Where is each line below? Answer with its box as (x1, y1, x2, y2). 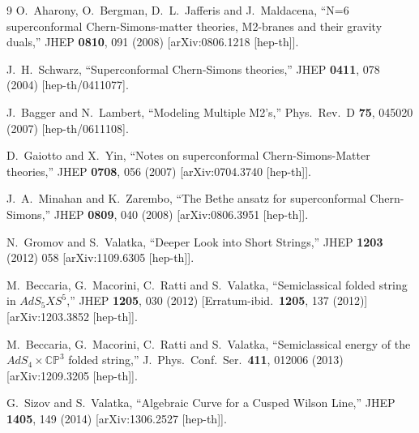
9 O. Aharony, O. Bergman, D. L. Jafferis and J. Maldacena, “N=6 (6, 2, 349, 18)
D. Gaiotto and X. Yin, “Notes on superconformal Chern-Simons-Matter (6, 147, 370, 164)
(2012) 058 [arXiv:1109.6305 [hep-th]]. (6, 249, 195, 266)
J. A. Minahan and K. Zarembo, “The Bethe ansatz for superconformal (6, 190, 366, 207)
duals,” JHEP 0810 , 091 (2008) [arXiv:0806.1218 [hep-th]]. (6, 33, 299, 50)
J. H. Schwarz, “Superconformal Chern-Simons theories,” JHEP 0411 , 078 (6, 60, 380, 77)
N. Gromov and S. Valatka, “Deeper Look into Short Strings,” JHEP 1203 (6, 233, 383, 250)
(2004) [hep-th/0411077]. (6, 76, 129, 93)
